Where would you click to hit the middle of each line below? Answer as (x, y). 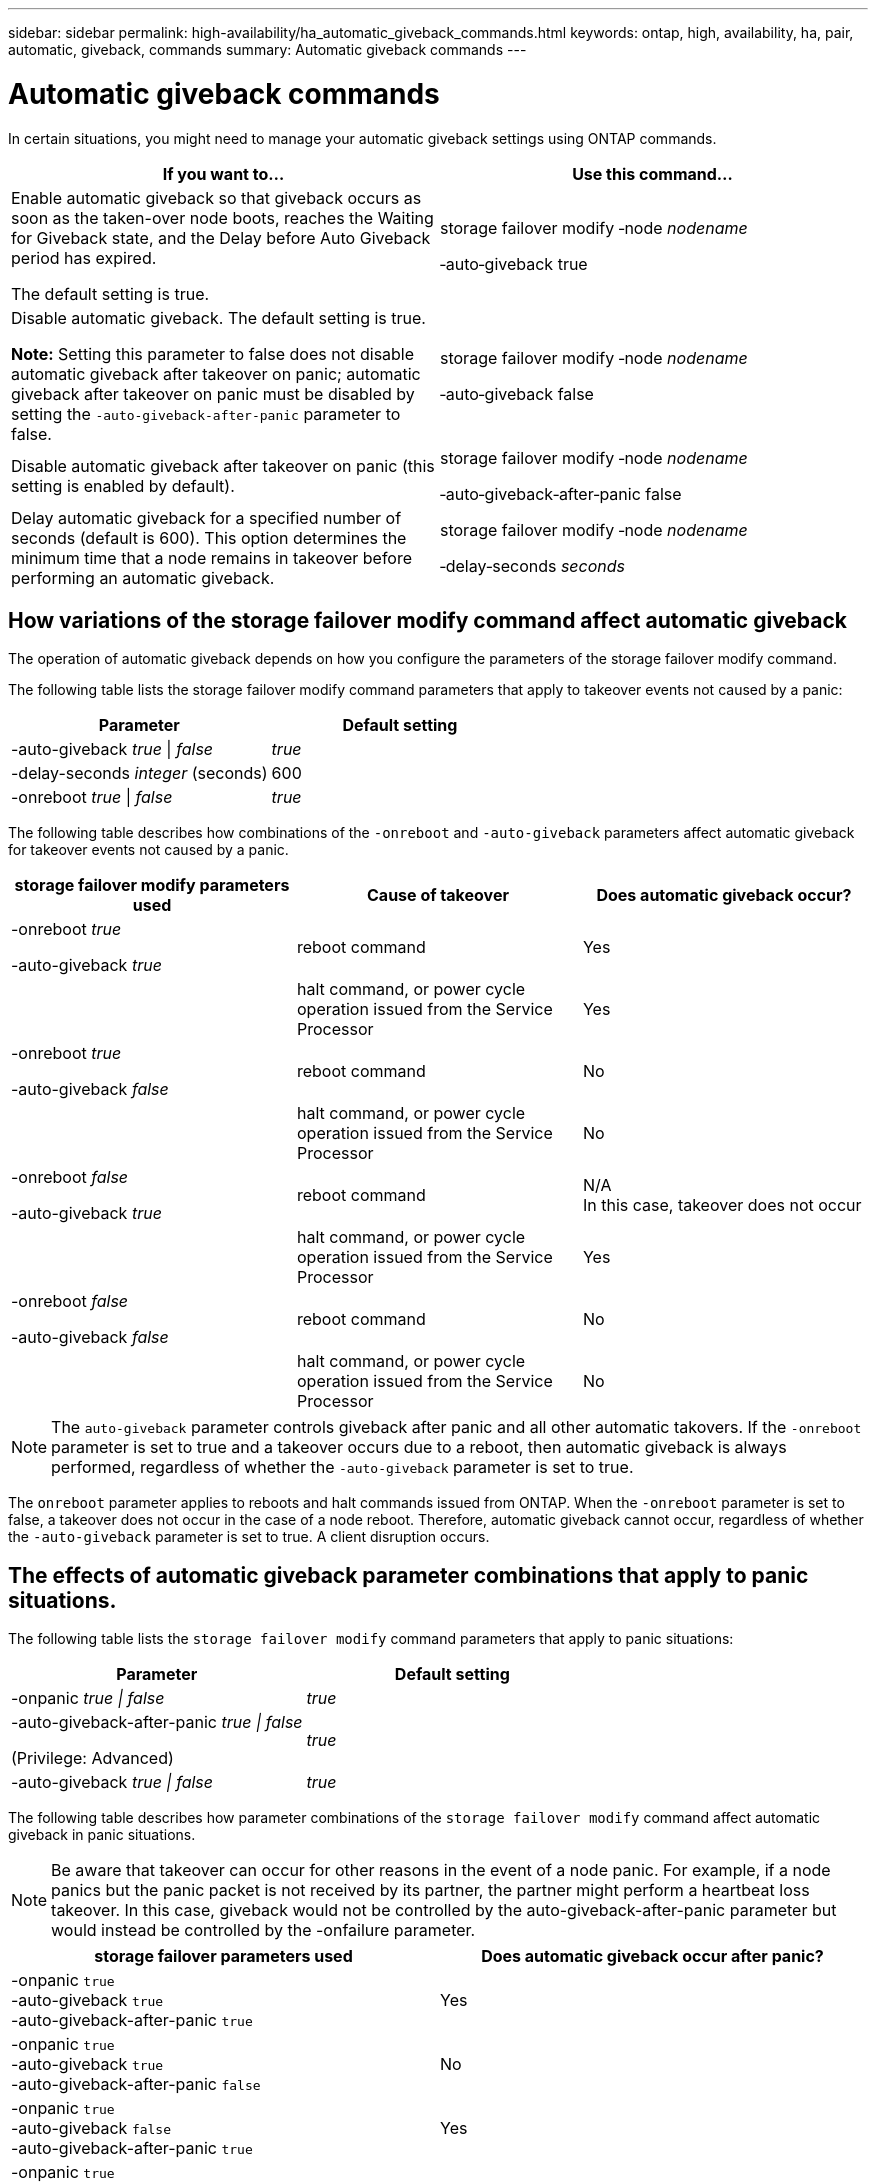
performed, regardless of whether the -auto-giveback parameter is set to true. (342, 1467)
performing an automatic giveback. (143, 577)
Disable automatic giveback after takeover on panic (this (223, 465)
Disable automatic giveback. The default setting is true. (218, 317)
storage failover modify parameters (152, 885)
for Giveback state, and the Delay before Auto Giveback (221, 237)
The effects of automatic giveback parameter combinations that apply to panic (408, 1575)
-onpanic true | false (88, 1698)
